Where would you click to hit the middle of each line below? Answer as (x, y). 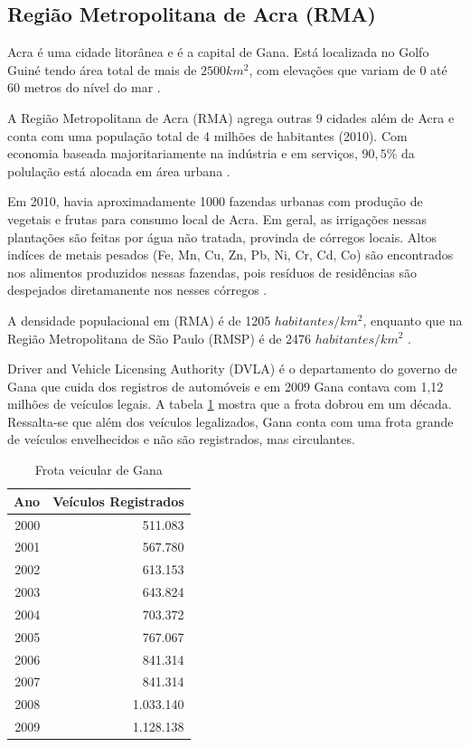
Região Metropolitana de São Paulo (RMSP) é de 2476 (160, 338)
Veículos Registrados (118, 501)
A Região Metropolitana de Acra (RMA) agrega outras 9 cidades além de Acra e (231, 117)
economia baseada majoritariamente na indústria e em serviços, (183, 153)
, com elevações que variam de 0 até (348, 69)
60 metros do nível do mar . (84, 87)
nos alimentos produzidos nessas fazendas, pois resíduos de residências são (212, 272)
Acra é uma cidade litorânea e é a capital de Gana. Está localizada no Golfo (218, 52)
